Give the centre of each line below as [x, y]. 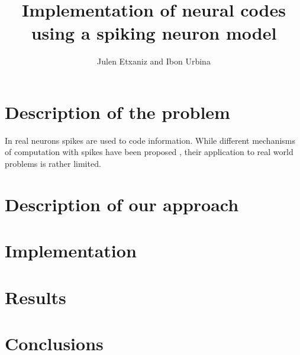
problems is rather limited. [53, 164]
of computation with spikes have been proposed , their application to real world [149, 152]
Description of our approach [122, 204]
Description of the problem [117, 112]
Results [36, 297]
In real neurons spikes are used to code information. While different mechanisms [150, 140]
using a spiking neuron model [154, 33]
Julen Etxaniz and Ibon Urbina [154, 61]
